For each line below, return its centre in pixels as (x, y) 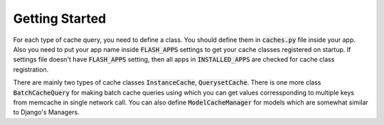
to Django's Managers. (46, 112)
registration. (31, 69)
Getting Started (60, 18)
